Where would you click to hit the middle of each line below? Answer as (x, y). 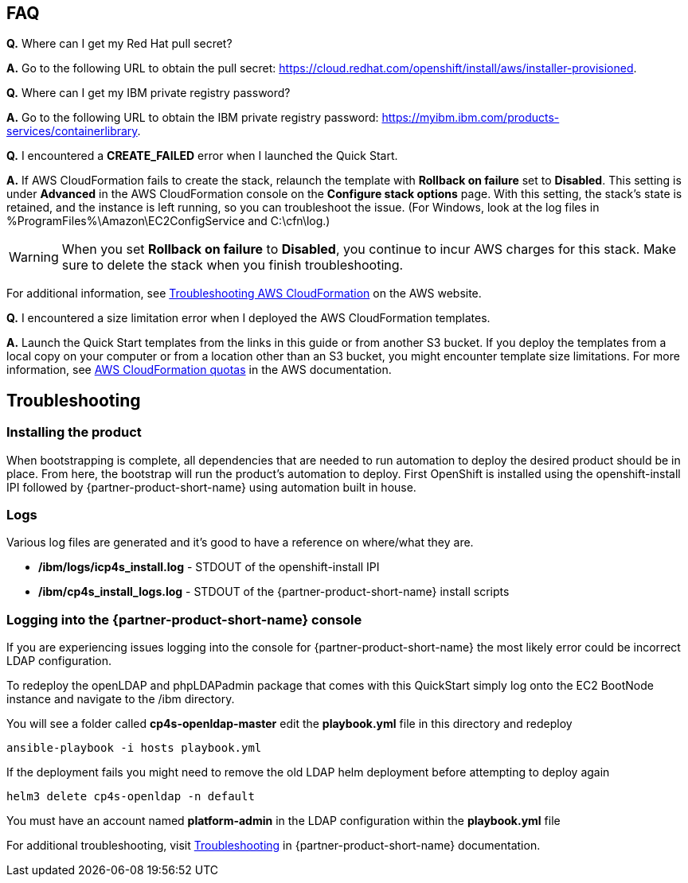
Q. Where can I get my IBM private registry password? (149, 93)
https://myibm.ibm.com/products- (471, 118)
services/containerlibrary (72, 131)
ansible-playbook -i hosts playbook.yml (134, 748)
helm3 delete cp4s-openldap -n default (131, 797)
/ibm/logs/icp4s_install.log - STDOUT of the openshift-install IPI (209, 567)
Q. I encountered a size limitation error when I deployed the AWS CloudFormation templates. (248, 318)
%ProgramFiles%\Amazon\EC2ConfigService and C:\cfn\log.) (168, 221)
